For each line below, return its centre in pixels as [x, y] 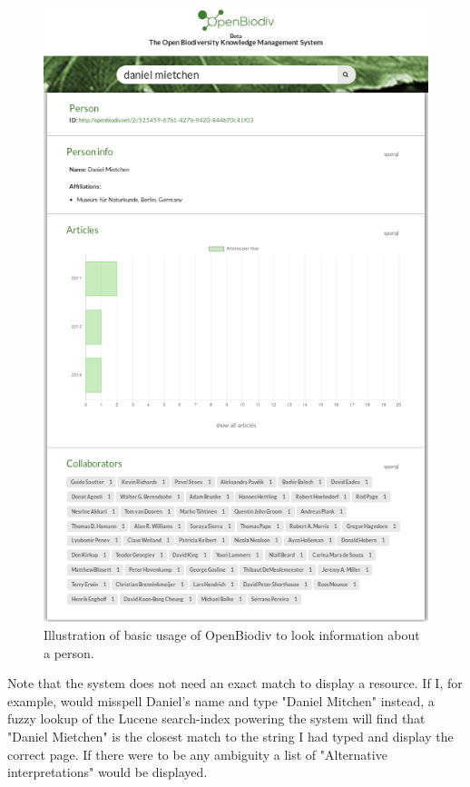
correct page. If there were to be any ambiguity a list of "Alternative [197, 754]
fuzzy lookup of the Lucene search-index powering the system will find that [216, 718]
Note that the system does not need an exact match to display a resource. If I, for [235, 683]
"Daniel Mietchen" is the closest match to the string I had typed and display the [230, 736]
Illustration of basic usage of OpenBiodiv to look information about [232, 635]
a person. [69, 652]
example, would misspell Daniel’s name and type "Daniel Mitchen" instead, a [221, 700]
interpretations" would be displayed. [108, 772]
